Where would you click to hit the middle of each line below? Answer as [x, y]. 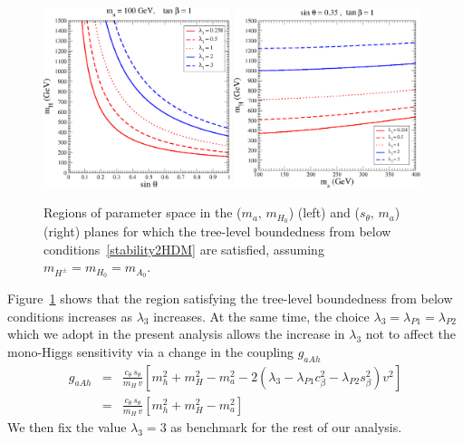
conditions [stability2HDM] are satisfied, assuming [184, 249]
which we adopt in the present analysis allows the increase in [176, 334]
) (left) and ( [324, 212]
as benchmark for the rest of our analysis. [286, 426]
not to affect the [410, 334]
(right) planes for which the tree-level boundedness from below [217, 231]
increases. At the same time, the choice [261, 316]
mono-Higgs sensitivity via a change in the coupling [151, 351]
